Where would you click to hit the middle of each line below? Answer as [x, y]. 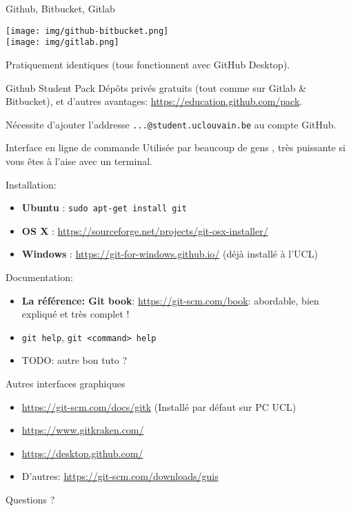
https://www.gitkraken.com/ [83, 430]
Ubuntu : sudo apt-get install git [104, 208]
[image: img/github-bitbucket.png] [87, 31]
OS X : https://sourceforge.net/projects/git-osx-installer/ [145, 230]
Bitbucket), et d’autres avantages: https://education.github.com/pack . [154, 101]
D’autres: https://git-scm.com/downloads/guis [120, 476]
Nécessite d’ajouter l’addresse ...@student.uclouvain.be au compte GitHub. [171, 124]
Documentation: [39, 277]
